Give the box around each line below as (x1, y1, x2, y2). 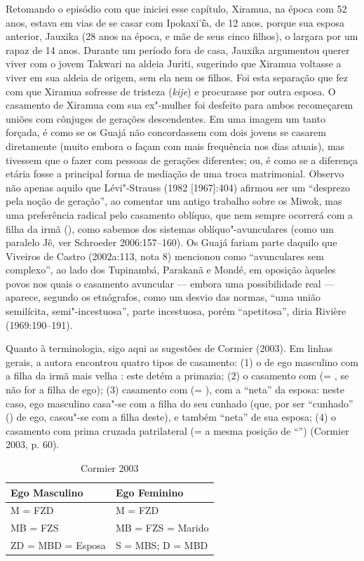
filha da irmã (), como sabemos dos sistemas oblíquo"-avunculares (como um (6, 221, 334, 236)
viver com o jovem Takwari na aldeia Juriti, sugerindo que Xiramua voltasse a (6, 56, 342, 71)
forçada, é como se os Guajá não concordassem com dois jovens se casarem (6, 125, 326, 140)
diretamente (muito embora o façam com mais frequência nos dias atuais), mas (6, 138, 345, 153)
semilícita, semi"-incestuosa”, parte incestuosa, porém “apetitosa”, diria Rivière (6, 304, 346, 318)
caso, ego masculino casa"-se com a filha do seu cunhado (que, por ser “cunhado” (6, 396, 353, 410)
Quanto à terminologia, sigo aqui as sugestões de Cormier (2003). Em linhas (6, 341, 333, 356)
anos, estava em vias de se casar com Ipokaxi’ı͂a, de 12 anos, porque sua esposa (6, 15, 344, 29)
